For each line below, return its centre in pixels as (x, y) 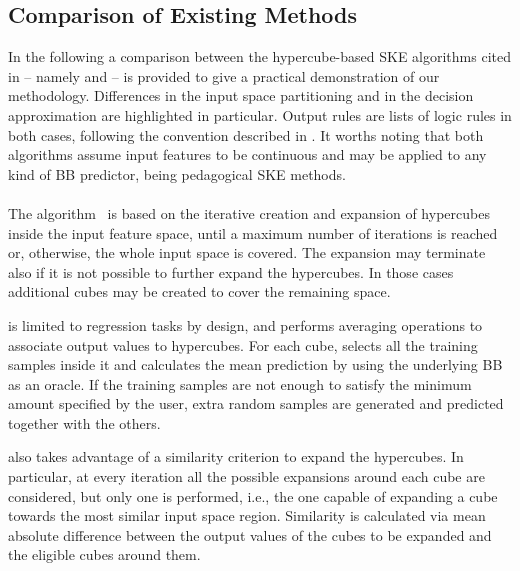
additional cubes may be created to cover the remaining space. (199, 291)
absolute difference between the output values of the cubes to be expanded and (250, 534)
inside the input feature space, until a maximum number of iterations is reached (253, 232)
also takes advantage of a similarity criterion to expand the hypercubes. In (236, 456)
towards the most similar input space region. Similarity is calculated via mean (247, 515)
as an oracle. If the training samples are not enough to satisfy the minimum (240, 383)
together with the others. (84, 422)
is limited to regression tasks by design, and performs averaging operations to (245, 324)
